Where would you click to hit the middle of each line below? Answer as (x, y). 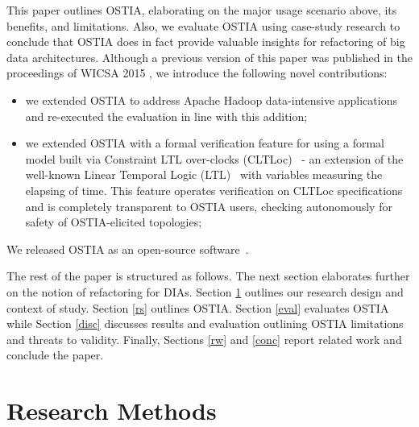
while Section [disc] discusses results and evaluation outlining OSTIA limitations (205, 323)
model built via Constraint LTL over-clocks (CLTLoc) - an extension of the (214, 158)
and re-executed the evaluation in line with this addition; (166, 116)
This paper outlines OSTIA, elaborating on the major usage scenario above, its (202, 10)
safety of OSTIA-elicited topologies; (114, 222)
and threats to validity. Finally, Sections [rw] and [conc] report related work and (204, 339)
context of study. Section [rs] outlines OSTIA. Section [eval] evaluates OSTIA (198, 307)
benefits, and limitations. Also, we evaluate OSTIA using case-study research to (203, 25)
